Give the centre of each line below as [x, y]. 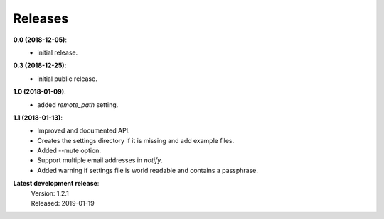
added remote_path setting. [78, 105]
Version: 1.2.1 [50, 193]
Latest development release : [56, 184]
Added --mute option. [69, 151]
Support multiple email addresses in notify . [100, 160]
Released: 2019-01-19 [63, 203]
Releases [41, 18]
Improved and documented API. [84, 130]
